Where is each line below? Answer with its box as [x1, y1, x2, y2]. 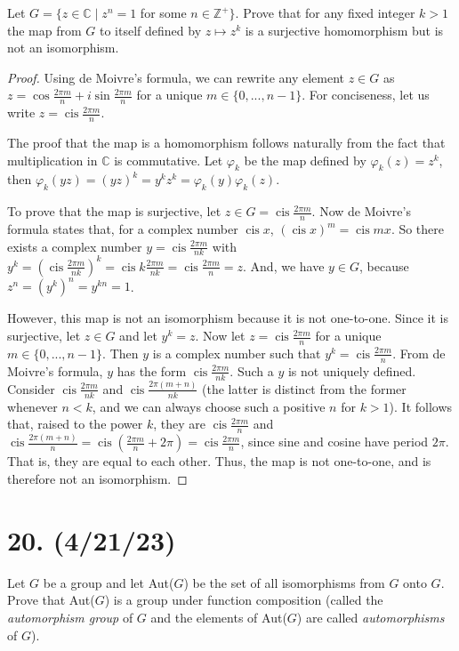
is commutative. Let [114, 150, 223, 169]
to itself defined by [99, 20, 202, 39]
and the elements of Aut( [150, 607, 287, 626]
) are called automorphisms [296, 607, 445, 626]
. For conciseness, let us [302, 85, 430, 104]
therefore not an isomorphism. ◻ [7, 470, 188, 488]
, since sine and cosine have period [240, 432, 429, 451]
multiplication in [7, 150, 98, 169]
